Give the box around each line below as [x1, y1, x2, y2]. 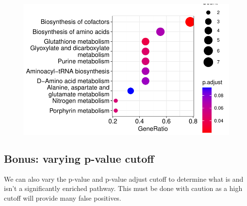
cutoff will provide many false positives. [4, 192, 121, 203]
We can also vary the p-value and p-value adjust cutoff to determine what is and [4, 173, 244, 184]
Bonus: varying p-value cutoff [4, 151, 154, 166]
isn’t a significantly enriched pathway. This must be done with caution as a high [4, 183, 243, 193]
